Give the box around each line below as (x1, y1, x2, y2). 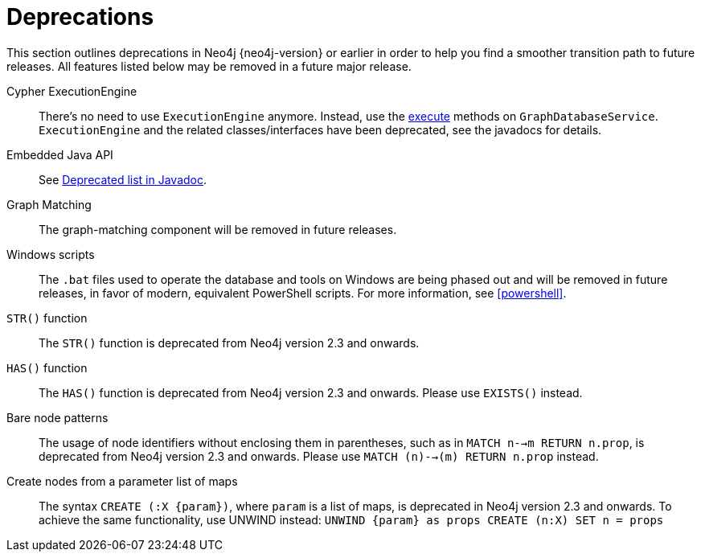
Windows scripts (6, 247, 95, 261)
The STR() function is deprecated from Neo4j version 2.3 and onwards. (39, 335, 420, 350)
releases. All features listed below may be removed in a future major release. (6, 59, 412, 73)
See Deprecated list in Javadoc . (39, 172, 207, 187)
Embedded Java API (6, 147, 113, 162)
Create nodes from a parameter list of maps (6, 474, 238, 488)
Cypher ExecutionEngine (6, 84, 137, 98)
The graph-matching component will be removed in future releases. (39, 222, 397, 236)
